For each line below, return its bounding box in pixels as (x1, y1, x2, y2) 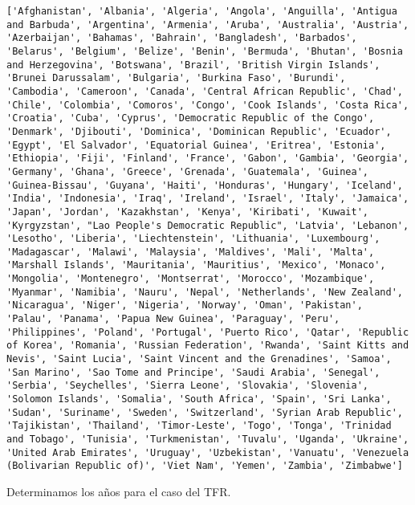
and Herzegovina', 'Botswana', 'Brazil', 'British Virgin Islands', (6, 59, 380, 71)
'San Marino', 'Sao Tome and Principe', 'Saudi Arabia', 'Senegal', (6, 366, 380, 378)
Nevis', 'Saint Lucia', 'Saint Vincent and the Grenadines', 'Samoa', (6, 353, 392, 365)
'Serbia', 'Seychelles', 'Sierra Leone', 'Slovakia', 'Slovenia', (6, 380, 369, 392)
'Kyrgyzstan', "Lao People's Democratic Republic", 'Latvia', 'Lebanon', (6, 219, 409, 231)
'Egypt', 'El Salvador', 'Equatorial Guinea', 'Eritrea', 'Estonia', (6, 139, 386, 151)
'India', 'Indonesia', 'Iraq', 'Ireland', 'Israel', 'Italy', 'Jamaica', (6, 193, 409, 205)
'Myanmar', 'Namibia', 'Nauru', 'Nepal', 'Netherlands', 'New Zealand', (6, 286, 403, 298)
